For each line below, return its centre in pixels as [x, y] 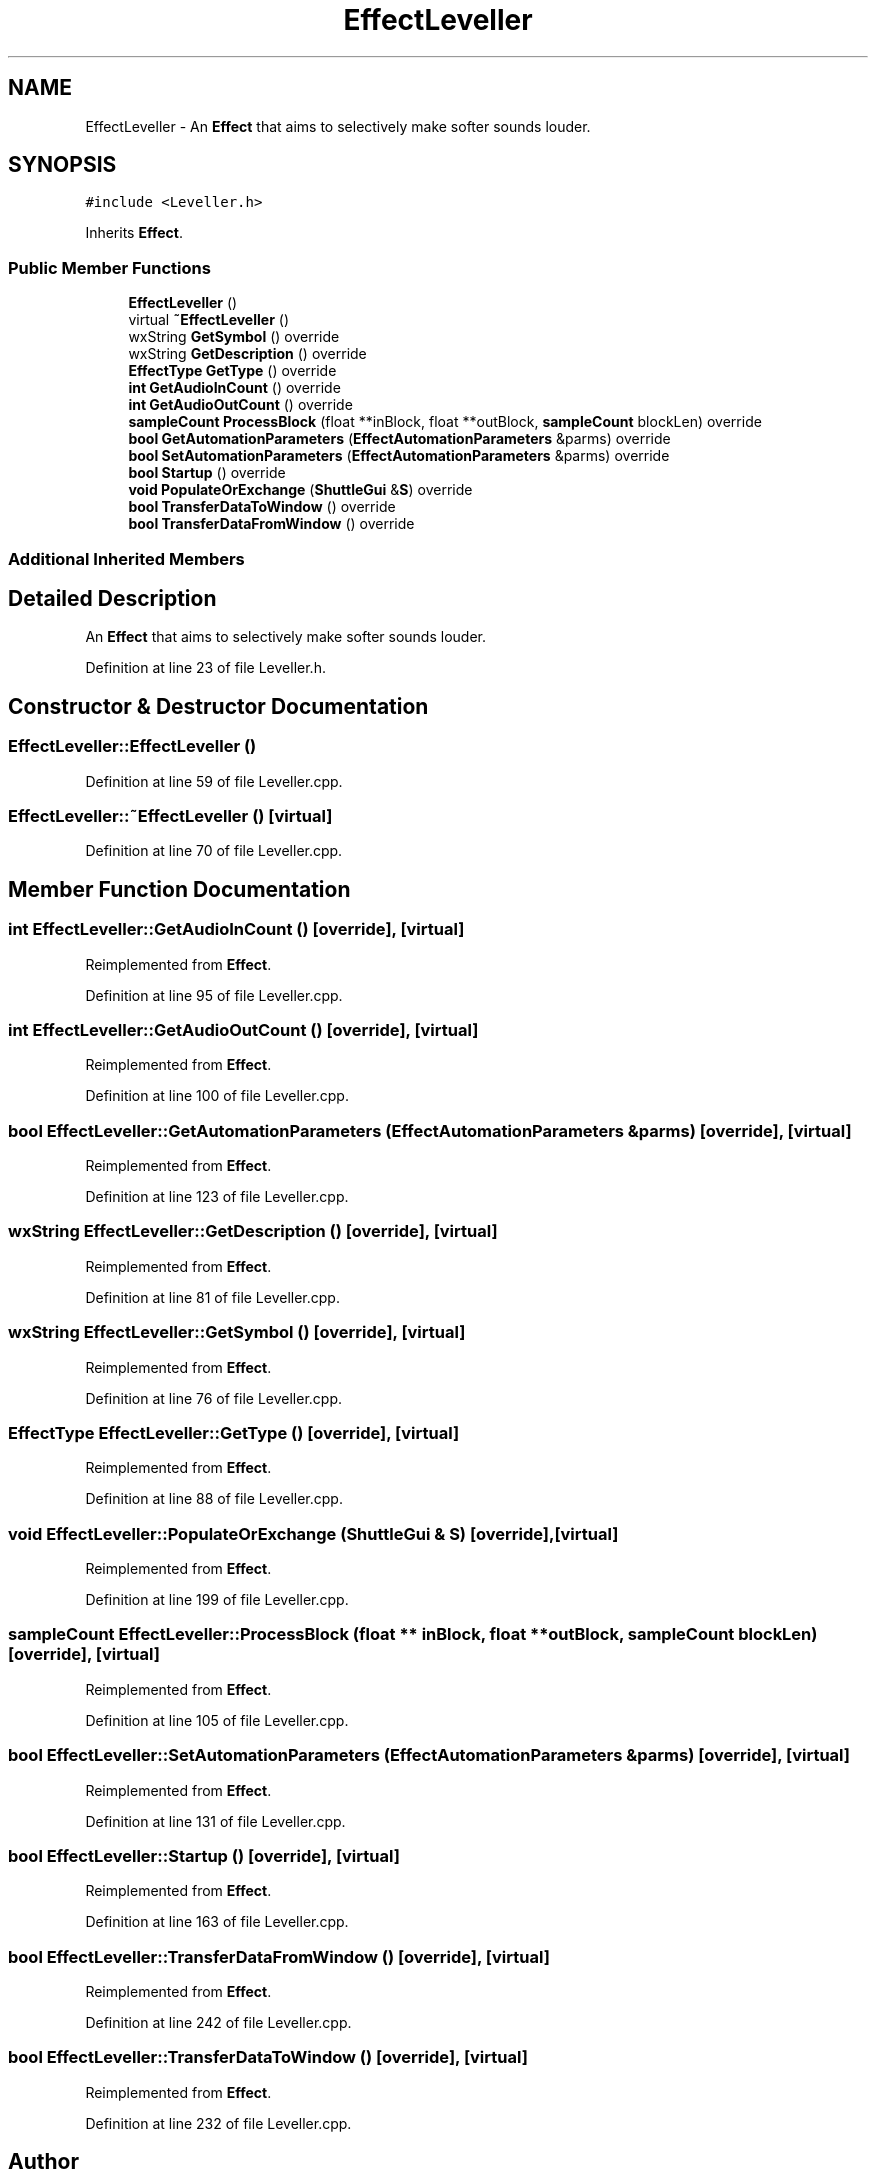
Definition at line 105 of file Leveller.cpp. [217, 1720]
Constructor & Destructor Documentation [218, 706]
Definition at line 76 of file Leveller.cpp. [214, 1398]
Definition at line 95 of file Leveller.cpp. [214, 995]
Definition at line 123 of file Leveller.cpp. [217, 1197]
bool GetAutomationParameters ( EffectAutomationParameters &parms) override [399, 439]
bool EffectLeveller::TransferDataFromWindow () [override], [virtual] [279, 1956]
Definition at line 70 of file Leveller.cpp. [214, 851]
